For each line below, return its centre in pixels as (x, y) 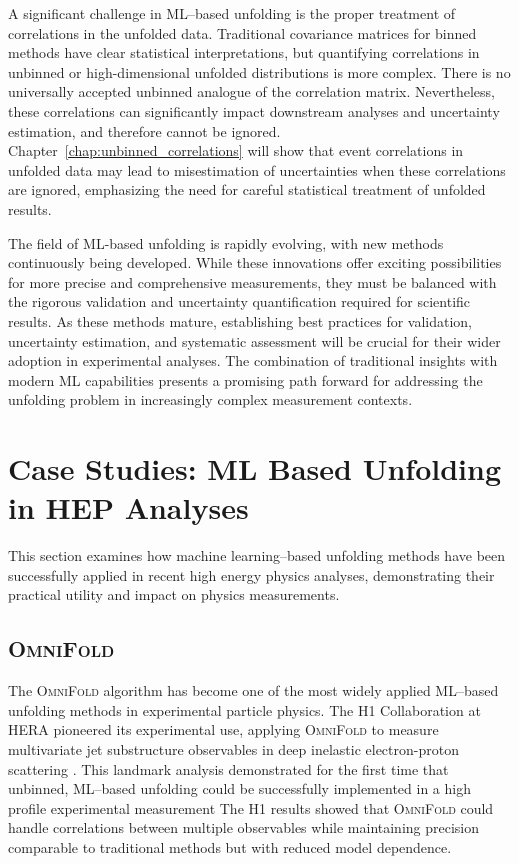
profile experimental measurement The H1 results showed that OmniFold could (251, 807)
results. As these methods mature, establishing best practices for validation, (240, 320)
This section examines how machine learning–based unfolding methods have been (257, 555)
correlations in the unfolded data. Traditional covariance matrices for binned (242, 32)
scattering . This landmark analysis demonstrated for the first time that (228, 768)
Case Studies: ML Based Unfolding (255, 468)
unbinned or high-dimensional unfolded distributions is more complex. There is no (259, 71)
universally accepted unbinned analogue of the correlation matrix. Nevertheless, (251, 91)
